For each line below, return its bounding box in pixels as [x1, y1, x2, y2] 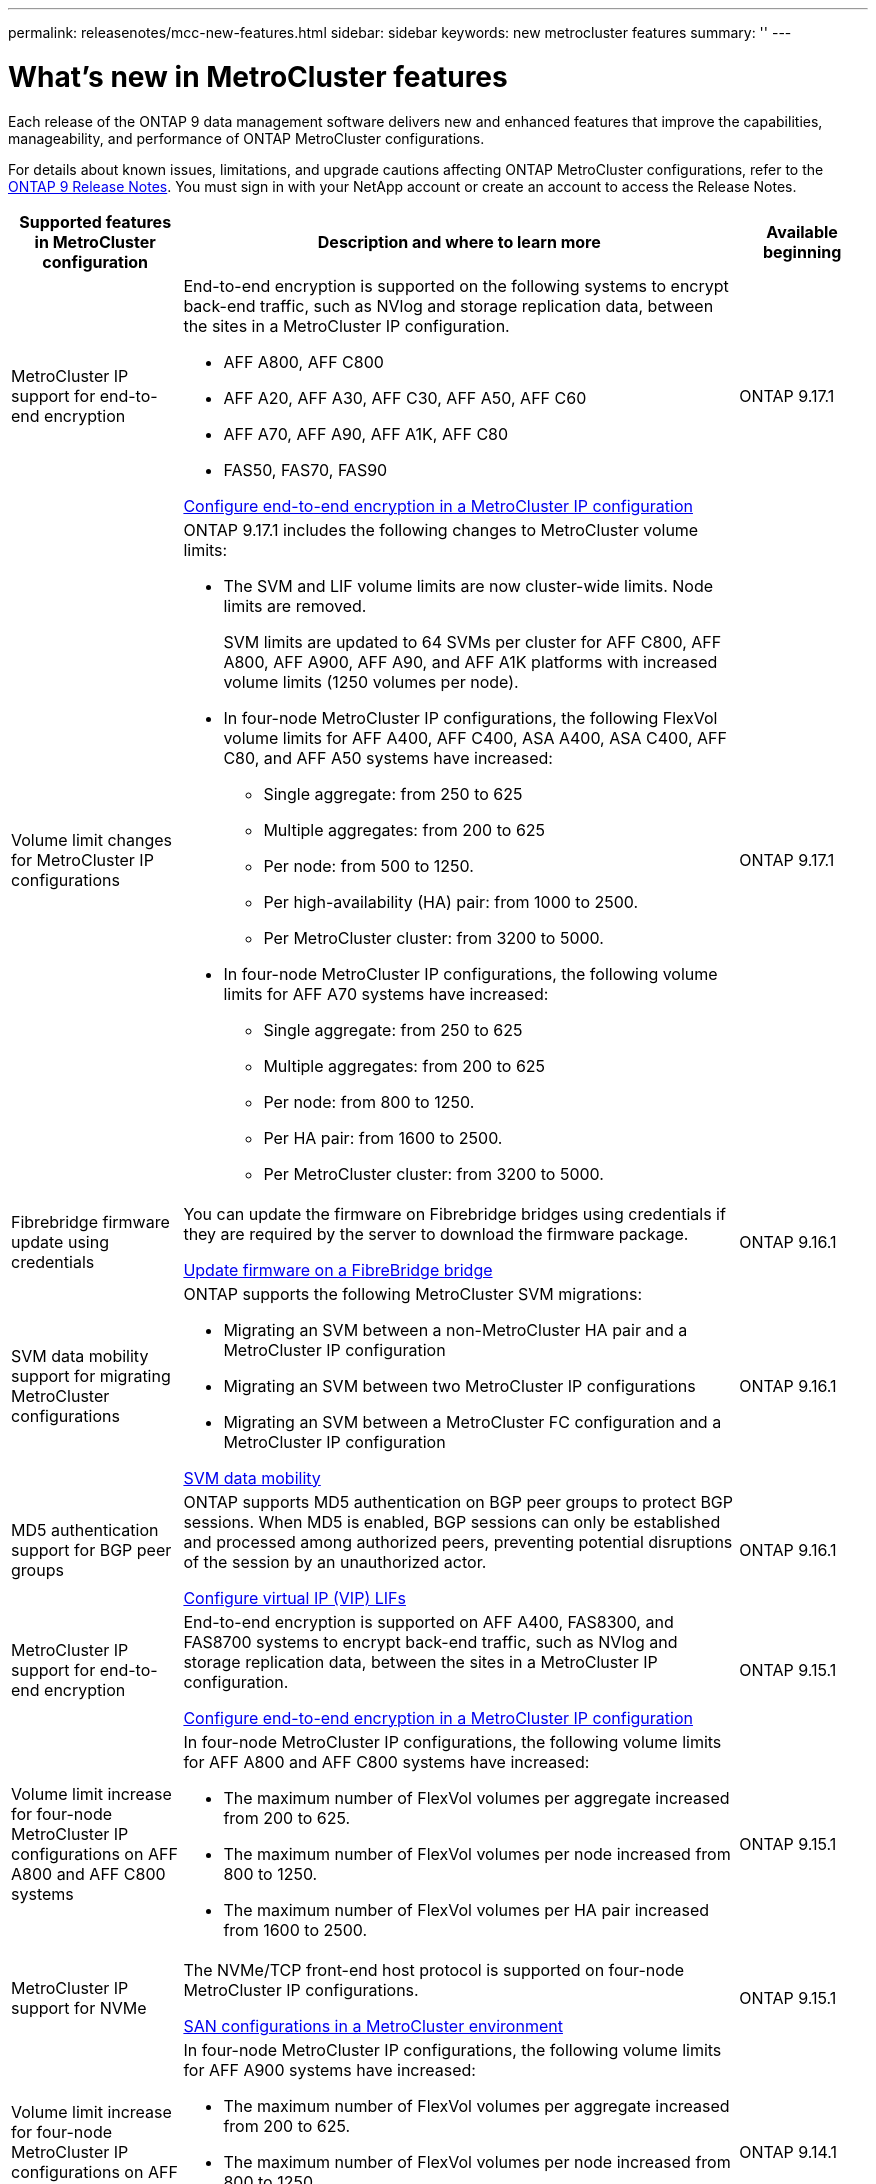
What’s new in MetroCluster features [8, 59, 508, 94]
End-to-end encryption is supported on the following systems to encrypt [183, 275, 729, 296]
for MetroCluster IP [11, 849, 154, 870]
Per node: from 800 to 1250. [263, 1091, 475, 1112]
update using [11, 1231, 109, 1252]
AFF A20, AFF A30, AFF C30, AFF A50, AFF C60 [223, 387, 587, 408]
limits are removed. [223, 595, 367, 616]
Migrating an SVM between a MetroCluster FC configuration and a [223, 1411, 722, 1432]
